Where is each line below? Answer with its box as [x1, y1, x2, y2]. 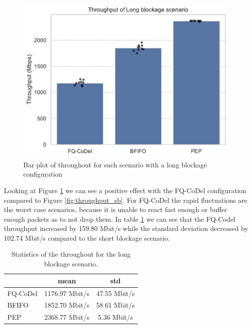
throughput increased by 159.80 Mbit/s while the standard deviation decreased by [4, 223, 248, 233]
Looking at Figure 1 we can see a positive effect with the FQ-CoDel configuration [4, 185, 247, 195]
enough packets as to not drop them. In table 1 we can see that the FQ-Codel [4, 213, 235, 224]
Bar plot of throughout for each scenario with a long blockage [23, 159, 207, 169]
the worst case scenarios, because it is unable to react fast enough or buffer [4, 204, 227, 214]
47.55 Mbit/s [96, 288, 135, 298]
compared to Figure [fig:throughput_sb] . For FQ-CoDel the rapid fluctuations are [4, 195, 247, 205]
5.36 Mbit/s [98, 312, 133, 322]
